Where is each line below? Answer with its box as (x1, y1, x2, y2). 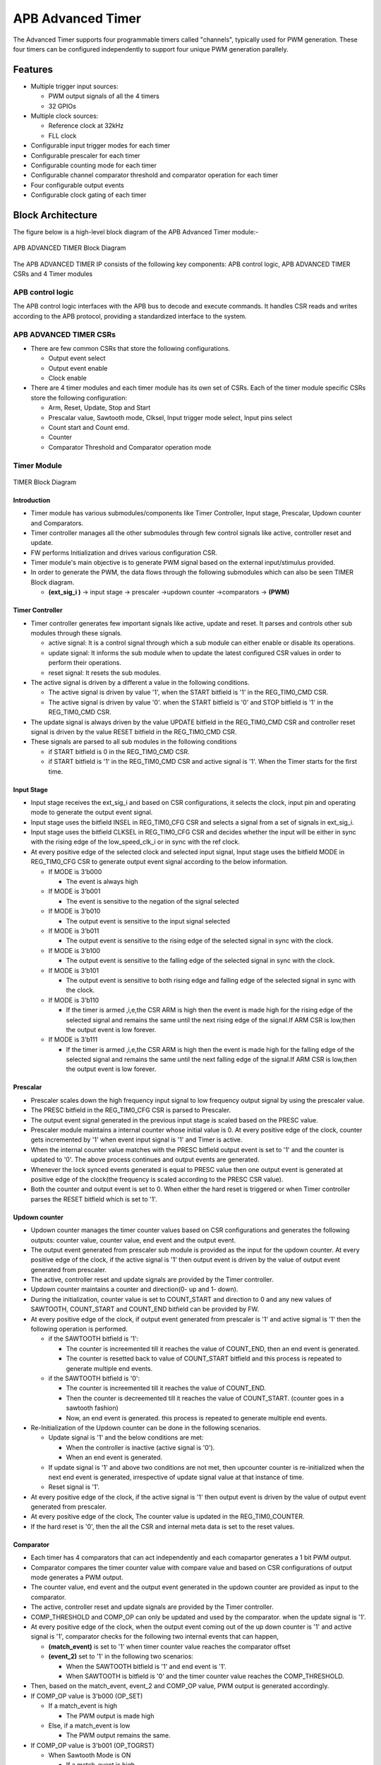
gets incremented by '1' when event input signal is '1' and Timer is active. (30, 1135, 243, 1144)
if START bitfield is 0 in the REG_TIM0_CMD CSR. (48, 747, 190, 755)
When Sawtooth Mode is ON (48, 1751, 131, 1759)
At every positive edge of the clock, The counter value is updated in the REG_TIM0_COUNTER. (30, 1512, 305, 1521)
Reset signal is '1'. (48, 1483, 100, 1491)
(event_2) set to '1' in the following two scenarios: (48, 1652, 194, 1661)
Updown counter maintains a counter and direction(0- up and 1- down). (30, 1285, 238, 1293)
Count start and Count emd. (48, 424, 130, 432)
